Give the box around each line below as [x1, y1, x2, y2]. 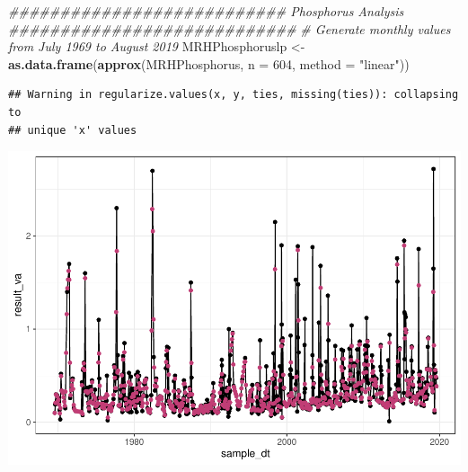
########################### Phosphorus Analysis [8, 2, 404, 20]
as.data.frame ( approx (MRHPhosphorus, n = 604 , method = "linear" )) [8, 54, 410, 73]
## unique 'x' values [8, 123, 137, 137]
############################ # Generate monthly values [8, 19, 451, 38]
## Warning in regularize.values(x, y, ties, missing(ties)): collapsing [8, 88, 459, 102]
